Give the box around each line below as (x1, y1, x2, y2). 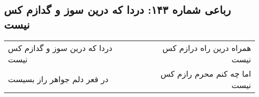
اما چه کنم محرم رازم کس (160, 67, 251, 79)
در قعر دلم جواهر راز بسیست (8, 73, 109, 85)
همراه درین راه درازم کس (162, 42, 251, 53)
